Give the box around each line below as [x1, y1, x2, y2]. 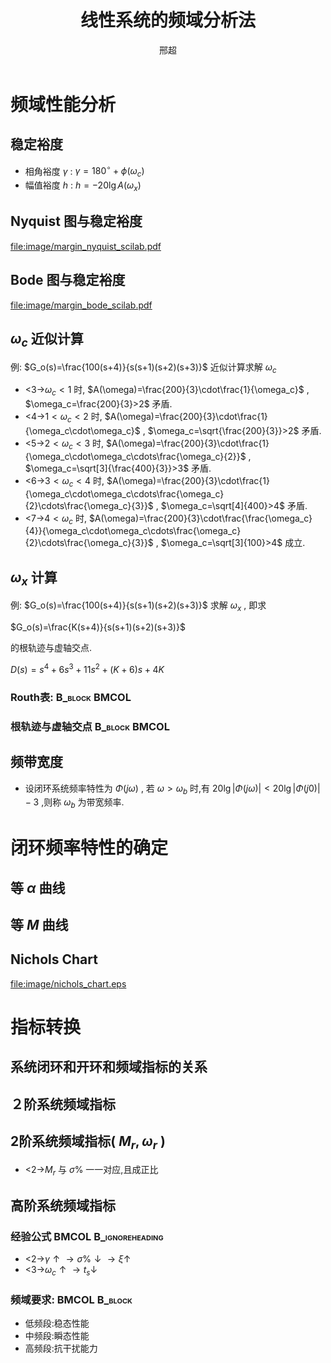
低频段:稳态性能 [24, 1317, 90, 1330]
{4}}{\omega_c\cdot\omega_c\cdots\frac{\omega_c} [24, 525, 242, 537]
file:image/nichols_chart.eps [10, 977, 127, 990]
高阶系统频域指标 [10, 1197, 116, 1215]
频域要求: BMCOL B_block [10, 1293, 133, 1307]
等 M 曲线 [10, 917, 69, 934]
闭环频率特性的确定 [10, 837, 169, 860]
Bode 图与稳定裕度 [10, 272, 126, 289]
